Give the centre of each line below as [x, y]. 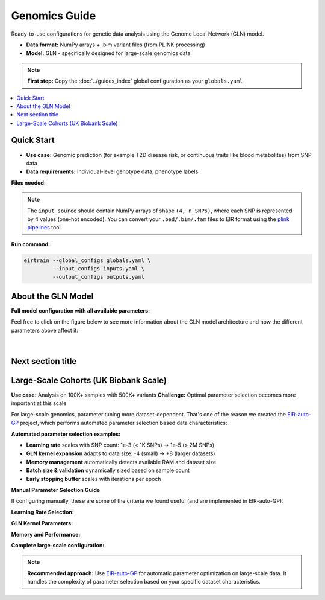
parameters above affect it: [45, 330]
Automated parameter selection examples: [66, 434]
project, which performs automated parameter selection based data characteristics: [124, 423]
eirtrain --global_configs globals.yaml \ [87, 260]
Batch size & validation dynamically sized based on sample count [108, 470]
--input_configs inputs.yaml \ [98, 269]
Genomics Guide [54, 16]
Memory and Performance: [46, 534]
